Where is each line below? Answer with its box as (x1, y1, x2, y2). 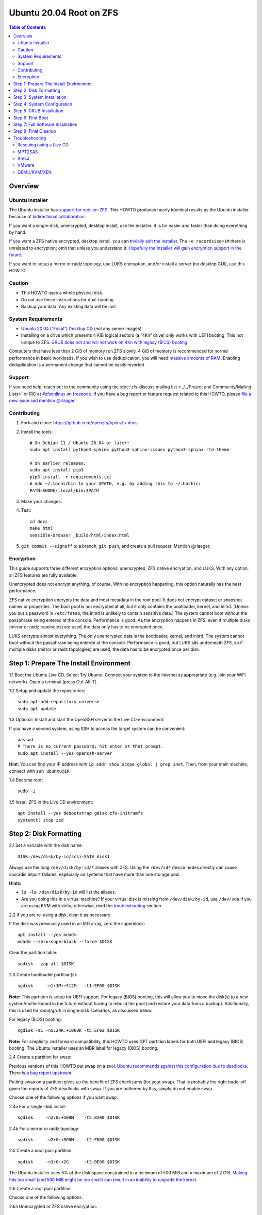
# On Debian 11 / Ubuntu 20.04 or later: (30, 440, 130, 446)
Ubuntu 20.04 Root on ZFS (9, 7, 118, 18)
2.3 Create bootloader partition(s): (9, 972, 78, 977)
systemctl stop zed (17, 817, 64, 823)
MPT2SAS (17, 149, 38, 155)
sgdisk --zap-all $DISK (17, 961, 74, 967)
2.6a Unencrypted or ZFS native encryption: (9, 1203, 97, 1209)
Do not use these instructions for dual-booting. (21, 296, 115, 302)
